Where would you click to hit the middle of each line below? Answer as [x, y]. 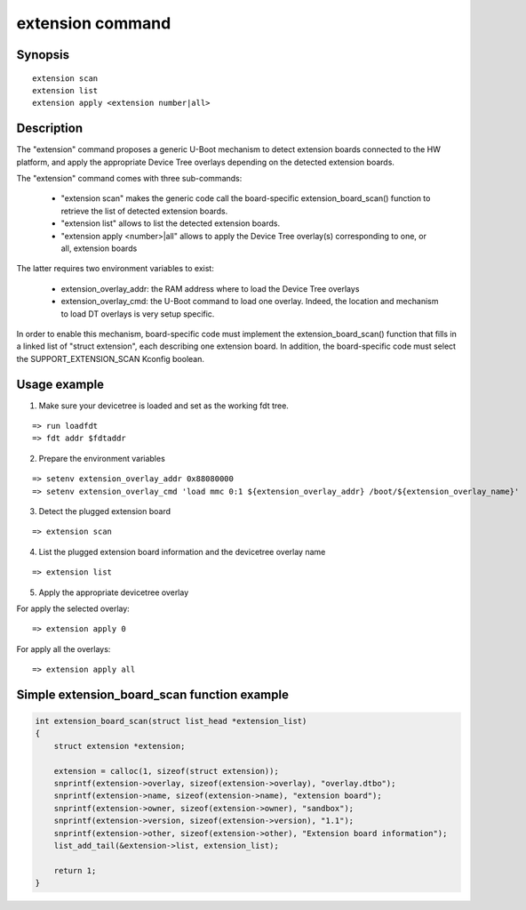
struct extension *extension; [120, 746]
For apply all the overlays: [64, 648]
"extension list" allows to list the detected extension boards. [171, 223]
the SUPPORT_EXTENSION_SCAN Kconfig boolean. [110, 358]
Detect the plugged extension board [105, 511]
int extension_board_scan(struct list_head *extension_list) [171, 721]
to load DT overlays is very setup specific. [138, 314]
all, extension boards [99, 248]
